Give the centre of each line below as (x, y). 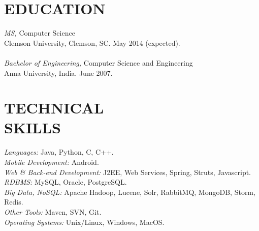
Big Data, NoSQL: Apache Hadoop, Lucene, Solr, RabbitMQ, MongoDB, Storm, (130, 192)
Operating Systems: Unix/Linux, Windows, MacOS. (84, 222)
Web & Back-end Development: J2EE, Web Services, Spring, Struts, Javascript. (128, 172)
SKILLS (33, 127)
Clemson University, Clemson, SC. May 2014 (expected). (92, 42)
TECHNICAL (54, 108)
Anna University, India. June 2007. (58, 73)
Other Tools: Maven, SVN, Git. (53, 211)
